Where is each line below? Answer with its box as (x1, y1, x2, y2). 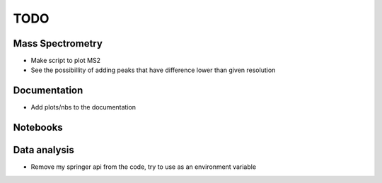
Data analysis (13, 144, 74, 156)
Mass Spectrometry (13, 37, 103, 49)
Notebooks (13, 122, 63, 134)
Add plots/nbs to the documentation (30, 103, 136, 112)
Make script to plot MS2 (30, 57, 101, 65)
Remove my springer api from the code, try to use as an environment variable (30, 163, 257, 171)
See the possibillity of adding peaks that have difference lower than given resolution (30, 66, 276, 74)
